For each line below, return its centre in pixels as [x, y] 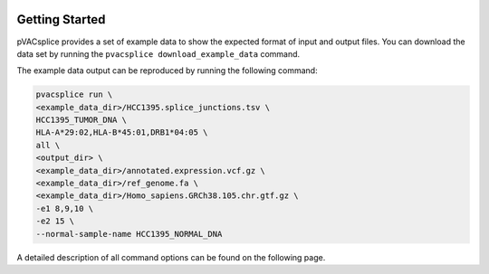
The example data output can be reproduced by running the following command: [167, 71]
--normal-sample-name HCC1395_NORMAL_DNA [129, 234]
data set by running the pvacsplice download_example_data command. [158, 53]
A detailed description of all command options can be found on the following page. [171, 257]
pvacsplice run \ [74, 94]
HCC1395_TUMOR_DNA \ [81, 120]
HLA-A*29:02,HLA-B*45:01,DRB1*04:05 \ [122, 132]
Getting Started [61, 19]
